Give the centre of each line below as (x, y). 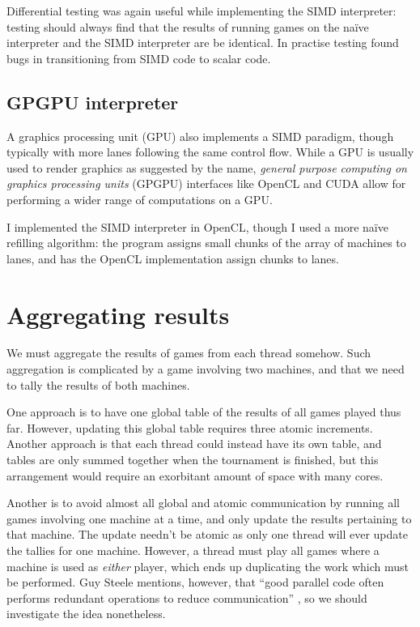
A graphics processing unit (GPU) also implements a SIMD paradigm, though (200, 136)
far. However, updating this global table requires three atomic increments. (190, 427)
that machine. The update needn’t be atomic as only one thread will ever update (207, 534)
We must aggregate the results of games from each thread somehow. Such (189, 353)
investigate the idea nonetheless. (86, 614)
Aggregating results (118, 314)
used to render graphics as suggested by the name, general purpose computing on (207, 167)
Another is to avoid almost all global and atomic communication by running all (203, 503)
